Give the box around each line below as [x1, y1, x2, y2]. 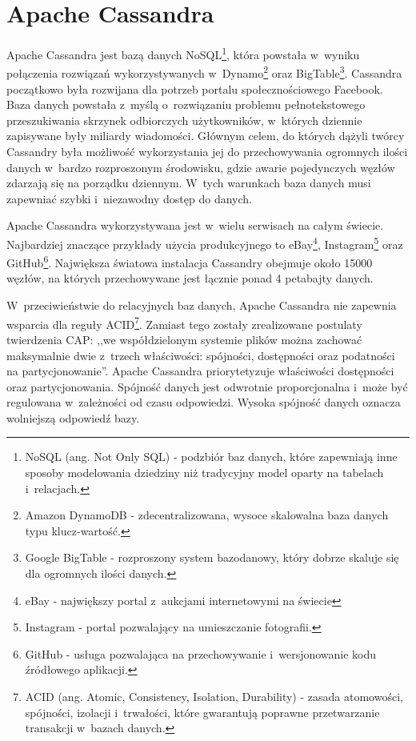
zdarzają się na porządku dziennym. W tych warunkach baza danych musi [6, 174, 371, 191]
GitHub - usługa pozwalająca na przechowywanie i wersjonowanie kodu [25, 645, 377, 662]
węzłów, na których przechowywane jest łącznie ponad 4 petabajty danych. [6, 270, 374, 286]
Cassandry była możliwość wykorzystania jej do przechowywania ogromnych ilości [6, 143, 408, 159]
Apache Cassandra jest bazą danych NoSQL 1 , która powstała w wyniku [6, 44, 360, 62]
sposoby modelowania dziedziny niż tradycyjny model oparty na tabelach [25, 464, 384, 481]
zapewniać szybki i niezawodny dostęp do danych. [6, 190, 252, 206]
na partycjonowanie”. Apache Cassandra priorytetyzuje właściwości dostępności [6, 362, 394, 379]
